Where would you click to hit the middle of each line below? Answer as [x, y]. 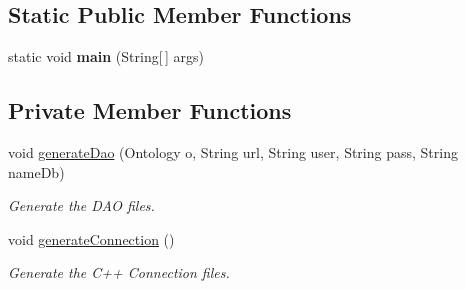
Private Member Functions [150, 110]
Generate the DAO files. [81, 205]
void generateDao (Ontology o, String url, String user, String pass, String [233, 152]
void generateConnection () [91, 238]
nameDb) [36, 171]
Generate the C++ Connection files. [119, 272]
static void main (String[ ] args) [106, 56]
